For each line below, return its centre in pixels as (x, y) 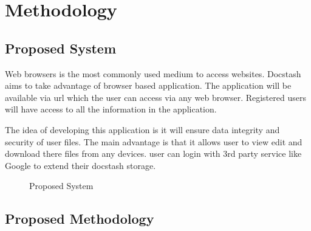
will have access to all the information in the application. (111, 109)
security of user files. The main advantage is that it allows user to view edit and (154, 141)
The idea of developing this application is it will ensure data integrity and (142, 129)
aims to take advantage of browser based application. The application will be (148, 85)
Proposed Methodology (80, 219)
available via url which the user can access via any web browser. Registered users (155, 97)
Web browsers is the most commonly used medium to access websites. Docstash (153, 73)
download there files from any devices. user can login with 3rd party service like (153, 153)
